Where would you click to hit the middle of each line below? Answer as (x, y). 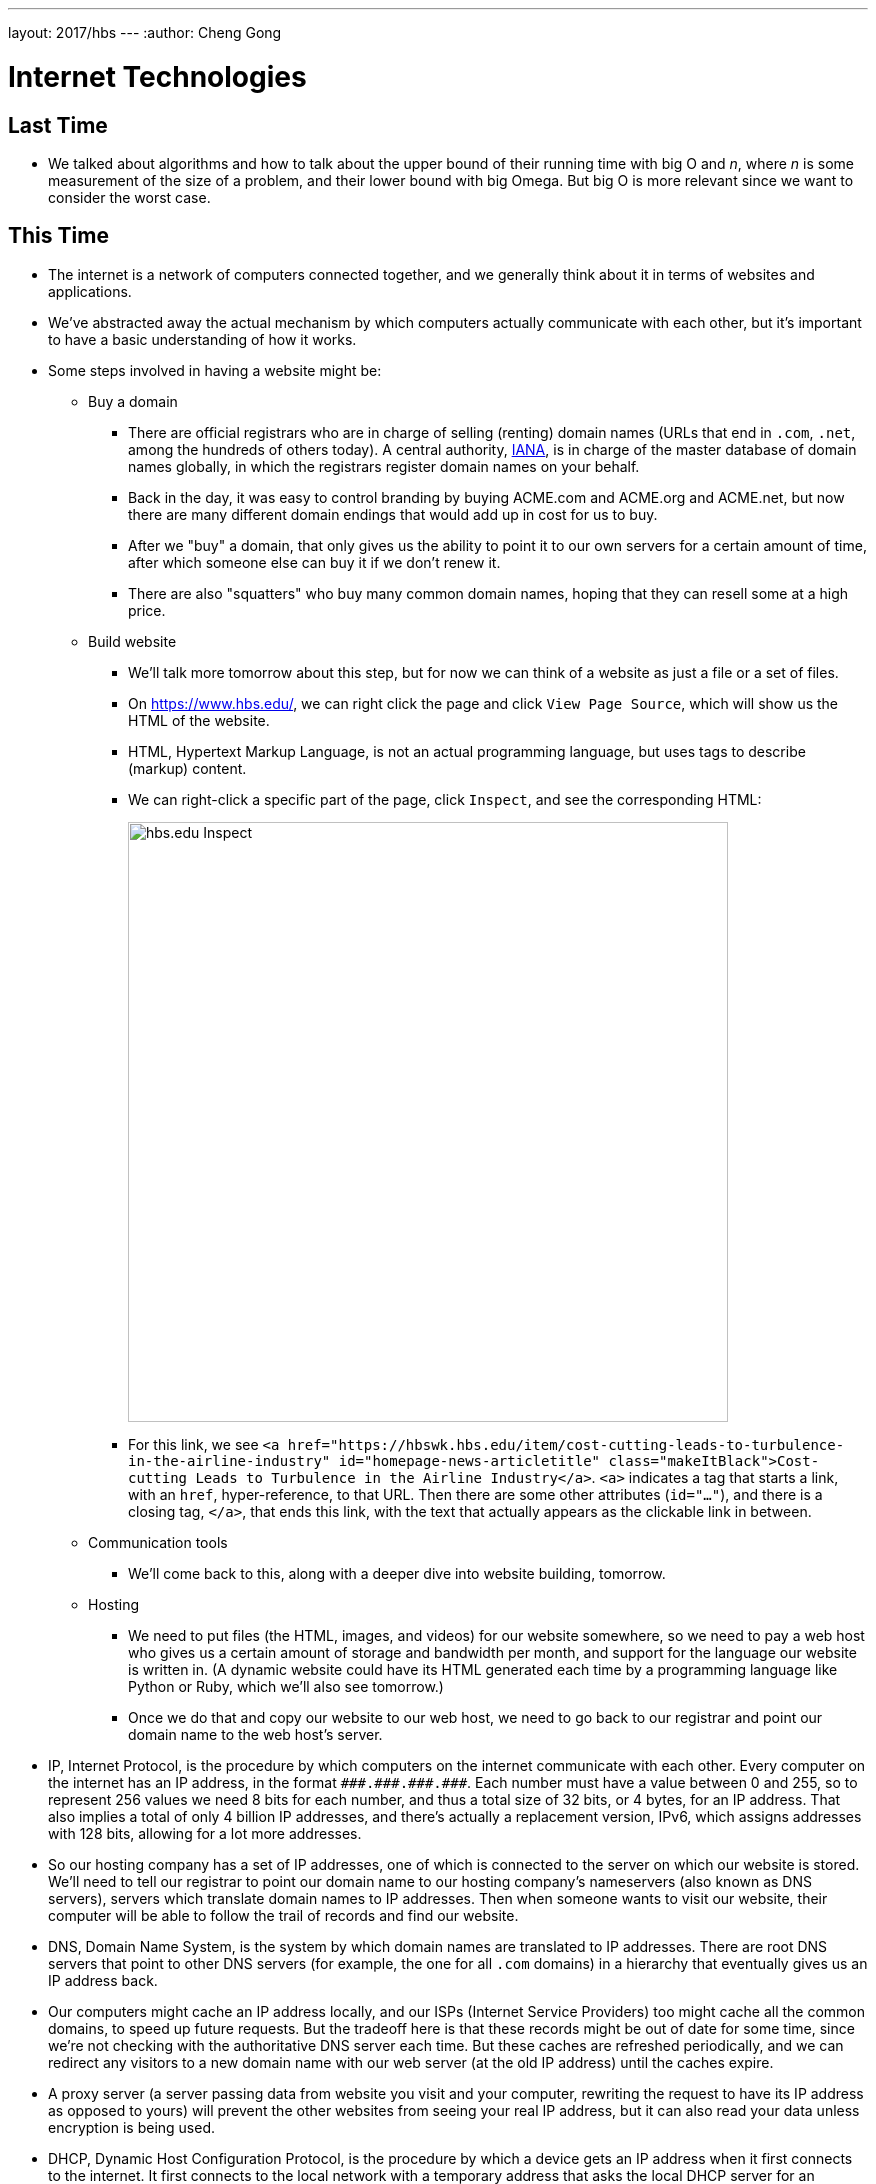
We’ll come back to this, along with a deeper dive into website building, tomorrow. (397, 1573)
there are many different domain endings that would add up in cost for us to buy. (393, 514)
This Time (58, 236)
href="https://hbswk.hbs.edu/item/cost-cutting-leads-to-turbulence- (566, 1444)
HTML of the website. (199, 720)
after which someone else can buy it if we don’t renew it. (314, 562)
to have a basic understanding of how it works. (202, 339)
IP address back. (103, 1980)
